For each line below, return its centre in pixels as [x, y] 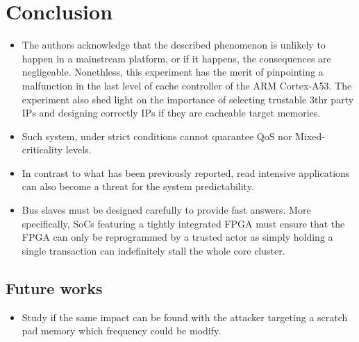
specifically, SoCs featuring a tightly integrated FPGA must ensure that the [183, 223]
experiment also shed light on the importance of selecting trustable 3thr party [188, 99]
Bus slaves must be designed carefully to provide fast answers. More [166, 210]
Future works [54, 288]
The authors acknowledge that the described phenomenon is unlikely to [174, 45]
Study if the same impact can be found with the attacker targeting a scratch [185, 317]
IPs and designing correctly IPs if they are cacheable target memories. [171, 113]
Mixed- [310, 136]
